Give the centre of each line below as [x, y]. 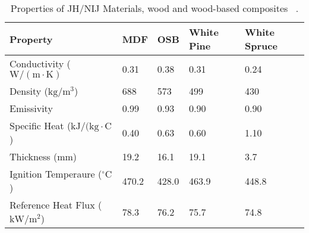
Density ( [29, 91]
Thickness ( [34, 156]
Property [31, 39]
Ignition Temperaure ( [56, 174]
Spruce [261, 46]
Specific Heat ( [40, 125]
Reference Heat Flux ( [56, 205]
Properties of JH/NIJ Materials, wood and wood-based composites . [154, 8]
